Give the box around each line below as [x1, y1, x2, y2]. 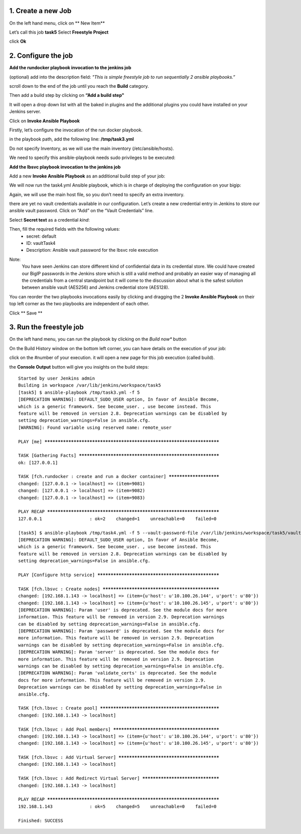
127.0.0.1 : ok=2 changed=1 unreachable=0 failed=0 [18, 516, 217, 522]
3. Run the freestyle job [9, 323, 84, 331]
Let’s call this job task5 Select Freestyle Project [9, 29, 109, 35]
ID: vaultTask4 [26, 240, 56, 246]
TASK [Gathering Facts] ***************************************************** [18, 453, 219, 458]
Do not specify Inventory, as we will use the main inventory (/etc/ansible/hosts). [9, 145, 174, 151]
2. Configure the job [9, 52, 73, 60]
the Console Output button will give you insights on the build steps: [9, 364, 149, 370]
